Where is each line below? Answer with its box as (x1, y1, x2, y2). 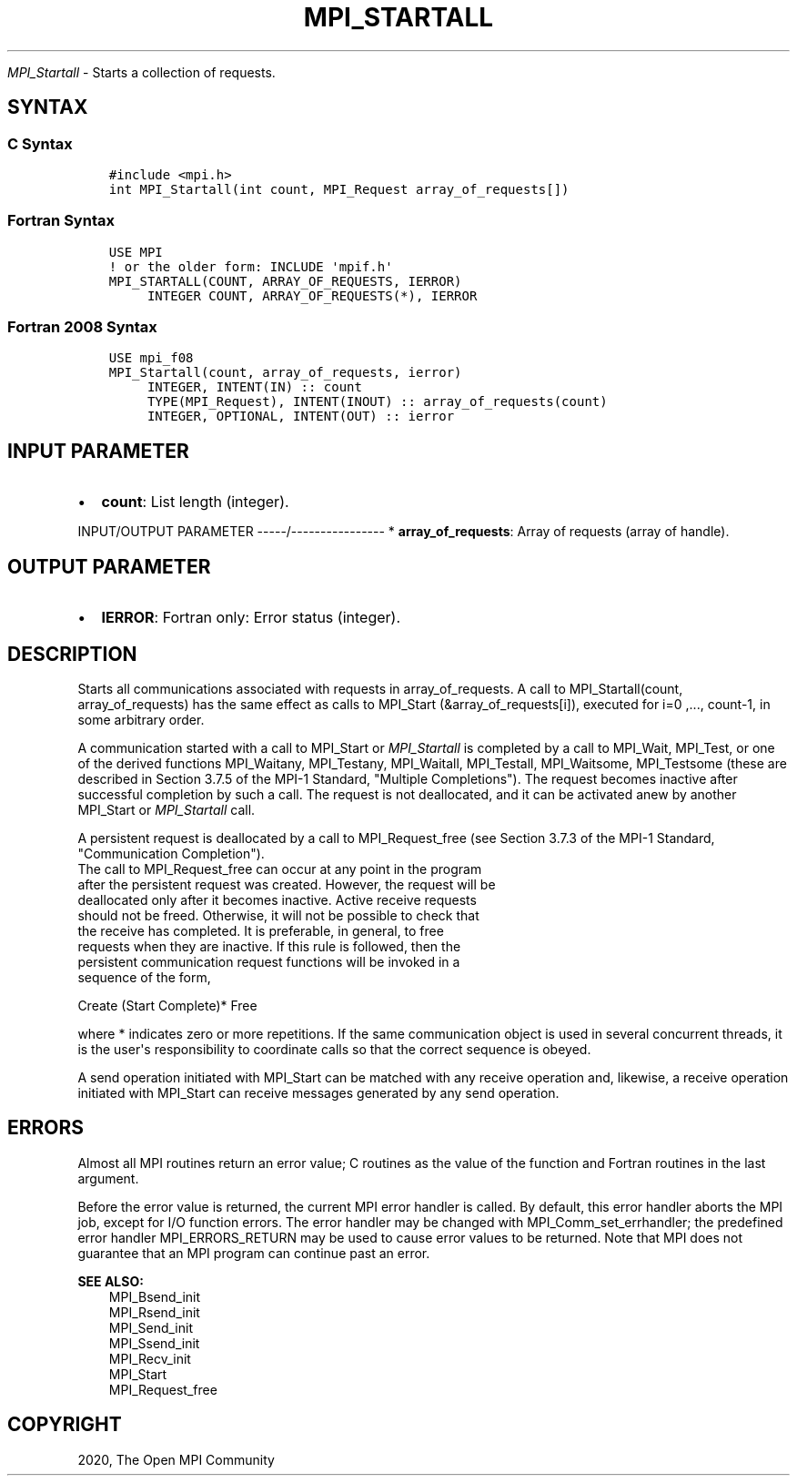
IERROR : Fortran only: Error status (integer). (101, 608, 400, 627)
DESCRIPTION (7, 642, 137, 665)
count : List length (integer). (101, 493, 289, 512)
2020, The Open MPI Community (77, 1451, 275, 1468)
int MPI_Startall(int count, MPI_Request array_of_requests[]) (108, 181, 570, 197)
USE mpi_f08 (108, 350, 194, 366)
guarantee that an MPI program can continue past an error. (77, 1244, 430, 1261)
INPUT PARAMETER (7, 439, 189, 462)
